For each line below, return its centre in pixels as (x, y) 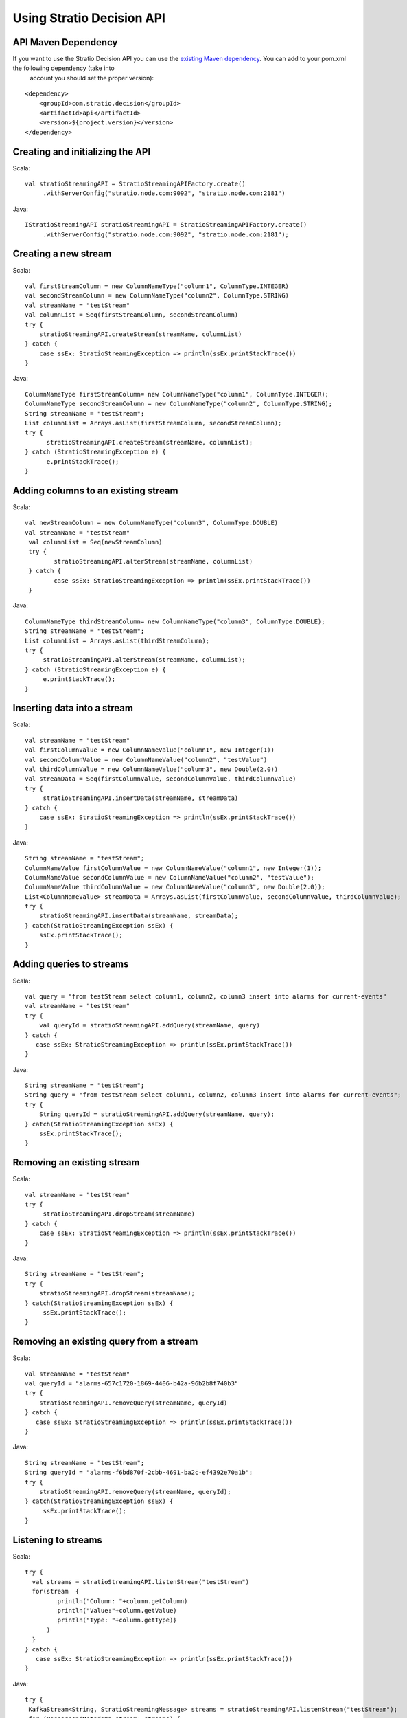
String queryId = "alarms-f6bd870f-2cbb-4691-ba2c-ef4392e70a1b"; (139, 1473)
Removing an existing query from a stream (105, 1342)
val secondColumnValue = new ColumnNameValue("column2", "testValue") (146, 760)
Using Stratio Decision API (89, 18)
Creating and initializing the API (82, 152)
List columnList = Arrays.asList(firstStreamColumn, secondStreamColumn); (153, 423)
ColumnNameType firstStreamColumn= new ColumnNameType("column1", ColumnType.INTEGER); (177, 394)
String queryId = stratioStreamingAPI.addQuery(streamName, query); (156, 1114)
